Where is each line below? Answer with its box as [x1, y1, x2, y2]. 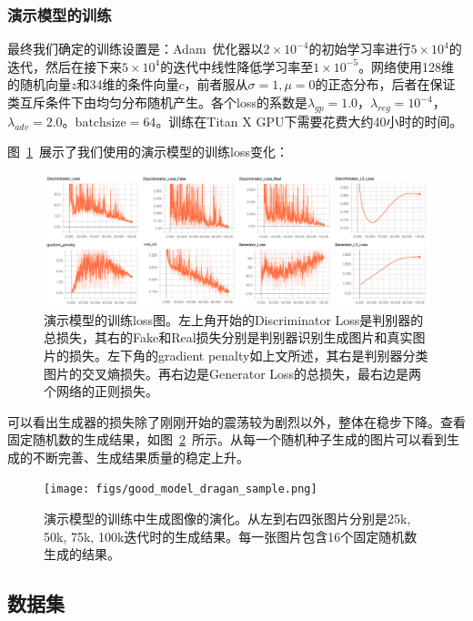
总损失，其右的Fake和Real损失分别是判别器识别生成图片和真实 [44, 328, 413, 347]
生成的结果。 [44, 545, 120, 564]
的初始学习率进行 [308, 39, 411, 58]
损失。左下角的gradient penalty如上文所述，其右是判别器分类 [68, 345, 428, 364]
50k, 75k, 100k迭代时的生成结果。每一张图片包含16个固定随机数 [44, 526, 418, 545]
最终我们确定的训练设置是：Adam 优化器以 [7, 39, 264, 58]
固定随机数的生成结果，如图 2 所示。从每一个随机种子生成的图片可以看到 [7, 430, 447, 449]
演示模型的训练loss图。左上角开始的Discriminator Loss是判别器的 [44, 310, 424, 329]
